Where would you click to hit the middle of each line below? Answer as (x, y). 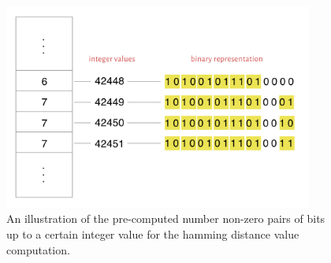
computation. (38, 249)
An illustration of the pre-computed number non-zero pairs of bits (166, 219)
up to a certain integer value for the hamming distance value (153, 233)
